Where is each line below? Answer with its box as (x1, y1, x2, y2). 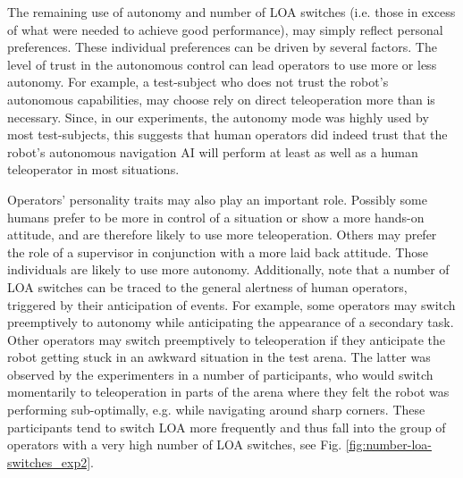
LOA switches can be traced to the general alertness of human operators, (7, 277, 408, 296)
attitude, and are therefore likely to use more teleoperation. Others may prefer (7, 225, 437, 244)
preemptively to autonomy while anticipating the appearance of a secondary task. (7, 313, 454, 331)
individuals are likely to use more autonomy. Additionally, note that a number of (7, 260, 450, 279)
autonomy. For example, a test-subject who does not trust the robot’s (7, 72, 389, 91)
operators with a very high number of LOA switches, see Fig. (7, 435, 342, 454)
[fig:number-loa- (345, 435, 432, 454)
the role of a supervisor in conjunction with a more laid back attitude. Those (7, 242, 428, 261)
